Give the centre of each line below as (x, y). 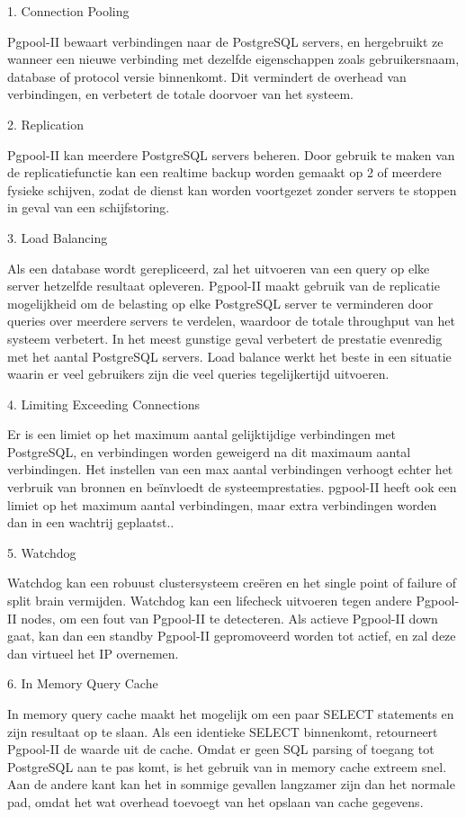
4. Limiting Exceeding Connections (103, 404)
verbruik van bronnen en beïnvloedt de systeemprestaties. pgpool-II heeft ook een (232, 487)
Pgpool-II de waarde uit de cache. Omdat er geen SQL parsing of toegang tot (221, 749)
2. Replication (45, 124)
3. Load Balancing (58, 237)
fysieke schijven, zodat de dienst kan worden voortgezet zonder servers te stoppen (232, 189)
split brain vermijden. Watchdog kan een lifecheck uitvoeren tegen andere (210, 601)
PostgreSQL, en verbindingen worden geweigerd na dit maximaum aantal (209, 451)
